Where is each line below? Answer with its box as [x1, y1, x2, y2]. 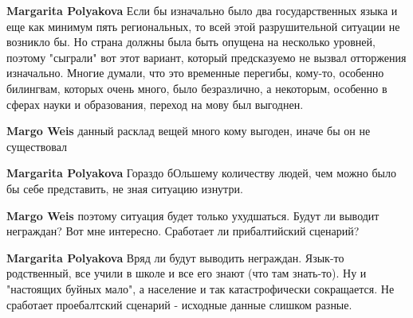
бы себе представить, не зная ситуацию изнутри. [6, 180, 243, 196]
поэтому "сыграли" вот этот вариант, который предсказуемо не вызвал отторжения [6, 48, 407, 65]
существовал [6, 138, 67, 154]
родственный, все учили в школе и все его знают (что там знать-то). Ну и [6, 265, 367, 281]
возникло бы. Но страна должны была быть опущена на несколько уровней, [6, 33, 376, 50]
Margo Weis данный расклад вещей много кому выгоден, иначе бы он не [6, 122, 371, 139]
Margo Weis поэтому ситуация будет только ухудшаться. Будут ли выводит [6, 207, 380, 223]
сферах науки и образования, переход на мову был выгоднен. [6, 95, 304, 112]
